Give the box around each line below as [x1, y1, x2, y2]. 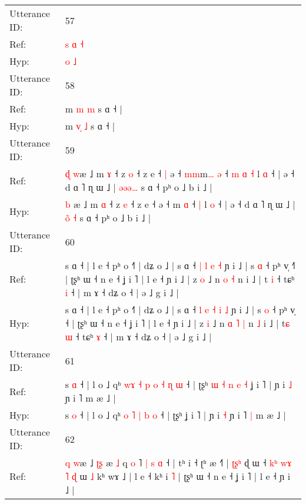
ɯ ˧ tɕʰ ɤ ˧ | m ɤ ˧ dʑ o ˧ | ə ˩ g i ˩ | [65, 330, 212, 343]
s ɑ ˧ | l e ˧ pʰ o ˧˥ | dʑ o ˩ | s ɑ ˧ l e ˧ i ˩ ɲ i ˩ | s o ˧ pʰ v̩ [65, 303, 295, 316]
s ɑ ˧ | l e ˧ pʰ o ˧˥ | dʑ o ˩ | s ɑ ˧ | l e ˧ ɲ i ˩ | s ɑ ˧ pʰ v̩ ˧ [65, 258, 295, 272]
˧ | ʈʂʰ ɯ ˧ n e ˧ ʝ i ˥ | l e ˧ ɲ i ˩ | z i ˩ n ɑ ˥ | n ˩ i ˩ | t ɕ [65, 316, 290, 330]
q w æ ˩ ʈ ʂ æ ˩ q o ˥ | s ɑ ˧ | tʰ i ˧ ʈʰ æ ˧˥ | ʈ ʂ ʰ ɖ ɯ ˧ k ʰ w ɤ [65, 456, 292, 469]
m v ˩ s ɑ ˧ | [65, 119, 115, 132]
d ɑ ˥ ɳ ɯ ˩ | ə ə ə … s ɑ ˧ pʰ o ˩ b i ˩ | [65, 180, 212, 194]
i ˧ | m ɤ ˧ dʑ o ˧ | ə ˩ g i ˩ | [65, 286, 179, 299]
